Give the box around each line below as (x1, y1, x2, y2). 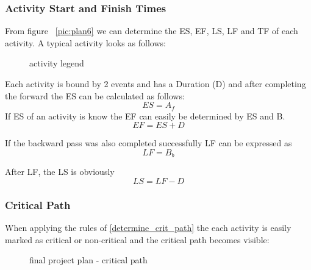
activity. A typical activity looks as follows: (5, 36, 166, 49)
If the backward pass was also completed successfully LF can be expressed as (5, 137, 292, 149)
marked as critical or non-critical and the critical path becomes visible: (5, 233, 270, 246)
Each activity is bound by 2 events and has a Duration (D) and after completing (5, 77, 306, 90)
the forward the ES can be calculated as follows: (5, 89, 185, 102)
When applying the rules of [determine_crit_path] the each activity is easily (5, 221, 291, 234)
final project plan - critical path (29, 254, 148, 266)
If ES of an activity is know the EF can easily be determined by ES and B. (5, 109, 285, 122)
